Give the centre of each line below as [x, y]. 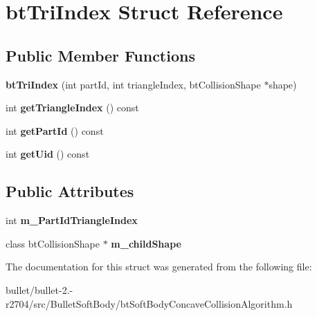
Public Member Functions [100, 55]
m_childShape [146, 243]
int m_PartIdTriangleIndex [72, 220]
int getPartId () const [55, 130]
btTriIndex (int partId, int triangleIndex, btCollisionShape [133, 84]
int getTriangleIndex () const [72, 108]
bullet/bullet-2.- [39, 289]
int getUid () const [48, 154]
